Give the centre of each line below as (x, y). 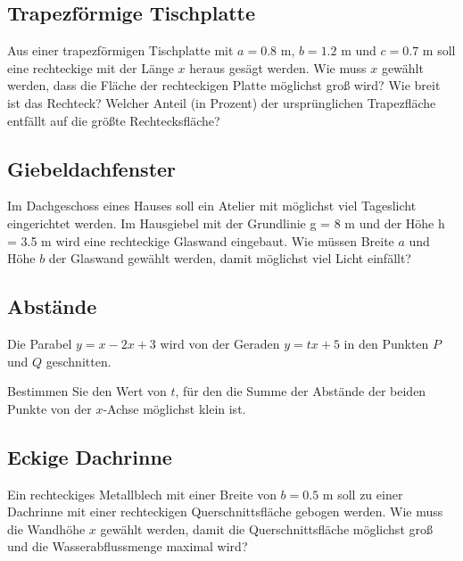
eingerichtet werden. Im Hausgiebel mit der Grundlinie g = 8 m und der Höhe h (226, 223)
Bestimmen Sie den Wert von (87, 391)
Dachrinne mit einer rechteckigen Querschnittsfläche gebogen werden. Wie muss (225, 511)
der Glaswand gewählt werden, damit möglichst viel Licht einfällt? (230, 258)
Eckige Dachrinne (90, 456)
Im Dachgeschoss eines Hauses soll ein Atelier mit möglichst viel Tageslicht (212, 206)
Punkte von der (50, 408)
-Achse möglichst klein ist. (174, 408)
